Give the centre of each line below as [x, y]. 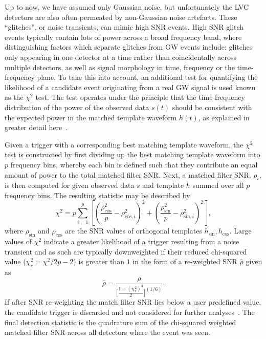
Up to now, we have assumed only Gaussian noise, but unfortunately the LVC [127, 7]
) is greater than [99, 261]
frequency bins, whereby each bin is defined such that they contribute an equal [134, 164]
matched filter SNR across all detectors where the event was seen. [107, 332]
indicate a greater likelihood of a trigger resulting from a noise [141, 241]
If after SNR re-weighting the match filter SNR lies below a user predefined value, [133, 302]
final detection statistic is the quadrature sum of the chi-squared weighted [120, 322]
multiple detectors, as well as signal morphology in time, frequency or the [120, 67]
